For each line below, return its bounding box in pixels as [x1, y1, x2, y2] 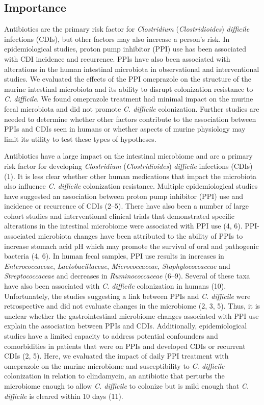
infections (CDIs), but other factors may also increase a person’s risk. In [4, 33, 230, 44]
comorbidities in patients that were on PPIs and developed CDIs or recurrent [4, 340, 246, 351]
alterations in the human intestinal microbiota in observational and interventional [4, 63, 259, 74]
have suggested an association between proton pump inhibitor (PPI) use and [4, 190, 244, 201]
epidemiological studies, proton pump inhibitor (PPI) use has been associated [4, 43, 247, 54]
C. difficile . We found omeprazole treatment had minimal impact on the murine [4, 93, 253, 104]
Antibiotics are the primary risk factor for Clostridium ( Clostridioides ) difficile [4, 23, 250, 34]
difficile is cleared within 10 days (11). [4, 390, 123, 401]
